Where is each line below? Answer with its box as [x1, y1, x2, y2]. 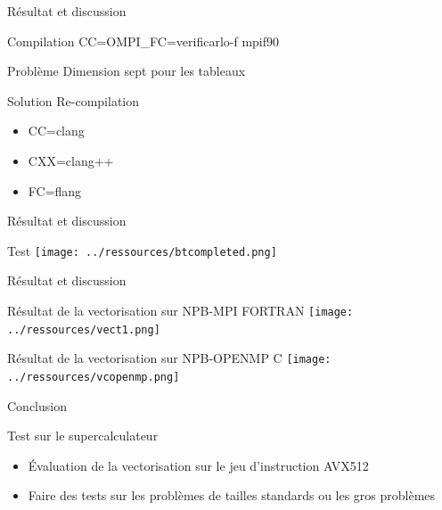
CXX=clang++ [28, 151, 114, 169]
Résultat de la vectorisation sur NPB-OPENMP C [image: [7, 349, 331, 367]
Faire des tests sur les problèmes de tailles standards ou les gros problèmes [28, 486, 436, 505]
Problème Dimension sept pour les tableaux [7, 62, 246, 80]
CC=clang [28, 121, 85, 140]
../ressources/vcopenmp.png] [7, 370, 180, 383]
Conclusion [7, 396, 67, 415]
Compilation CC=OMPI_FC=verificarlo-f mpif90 [7, 31, 280, 50]
